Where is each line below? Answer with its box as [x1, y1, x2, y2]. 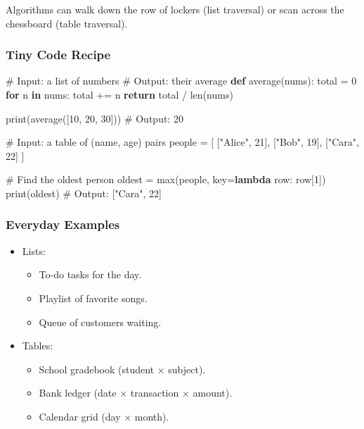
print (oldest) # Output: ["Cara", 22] [6, 185, 162, 200]
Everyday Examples [6, 216, 120, 233]
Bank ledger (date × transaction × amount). [39, 385, 233, 400]
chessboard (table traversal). [6, 15, 128, 30]
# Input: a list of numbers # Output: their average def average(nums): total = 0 [6, 73, 357, 88]
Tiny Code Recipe [6, 46, 111, 63]
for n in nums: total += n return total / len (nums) [6, 87, 233, 101]
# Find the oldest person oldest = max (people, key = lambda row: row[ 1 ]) [6, 172, 326, 187]
